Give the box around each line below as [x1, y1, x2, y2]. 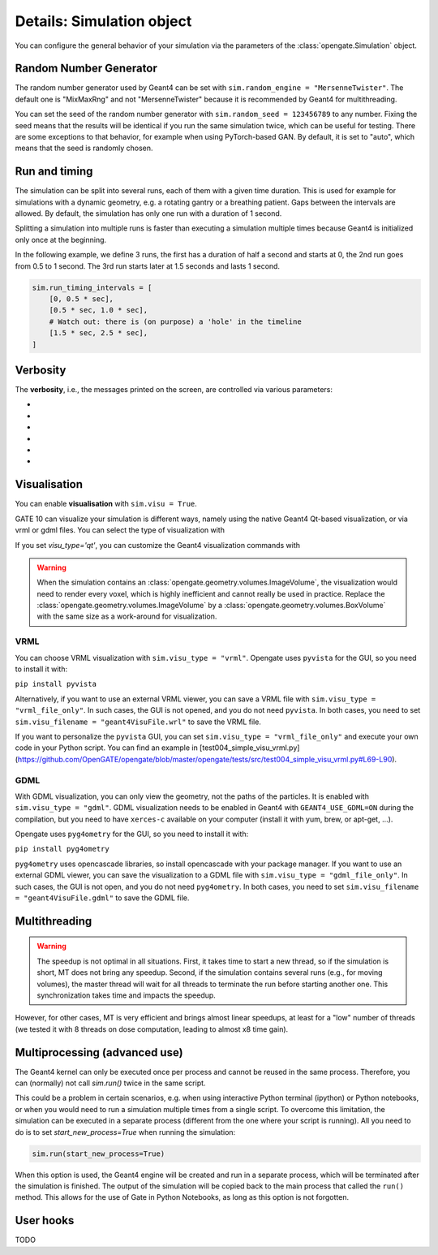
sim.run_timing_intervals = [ [32, 282, 152, 292]
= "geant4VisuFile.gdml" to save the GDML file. [15, 893, 190, 903]
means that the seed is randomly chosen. [15, 143, 153, 153]
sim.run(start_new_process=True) [32, 1149, 165, 1158]
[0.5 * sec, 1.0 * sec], [49, 305, 148, 315]
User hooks [15, 1214, 75, 1227]
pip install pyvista [15, 679, 97, 689]
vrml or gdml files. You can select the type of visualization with [15, 525, 225, 535]
